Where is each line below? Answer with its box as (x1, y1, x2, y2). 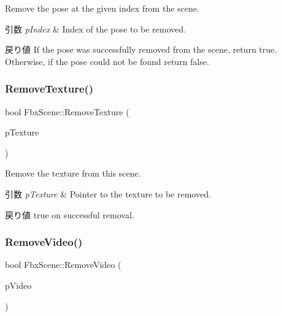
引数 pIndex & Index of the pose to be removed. (5, 22, 186, 35)
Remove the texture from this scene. (5, 167, 141, 180)
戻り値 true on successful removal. (5, 208, 134, 221)
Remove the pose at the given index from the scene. (5, 2, 199, 14)
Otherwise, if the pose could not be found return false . (5, 55, 209, 67)
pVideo (5, 278, 32, 291)
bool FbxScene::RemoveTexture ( (5, 105, 129, 118)
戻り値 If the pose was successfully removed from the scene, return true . (5, 43, 277, 56)
